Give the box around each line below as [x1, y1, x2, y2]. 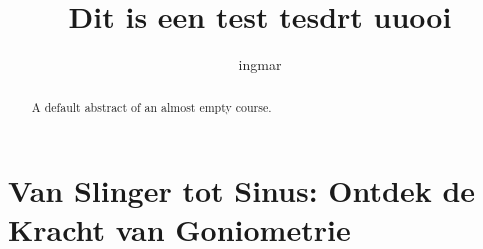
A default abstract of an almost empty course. [31, 98, 272, 115]
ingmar [238, 54, 282, 75]
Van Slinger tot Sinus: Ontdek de [8, 170, 476, 211]
